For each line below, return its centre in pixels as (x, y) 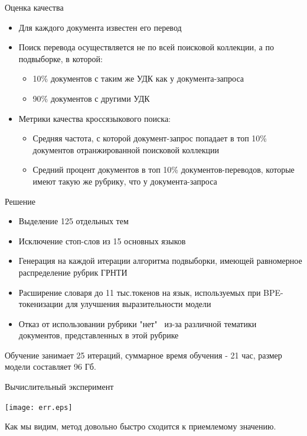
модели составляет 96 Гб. (50, 366)
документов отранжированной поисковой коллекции (126, 149)
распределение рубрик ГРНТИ (73, 272)
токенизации (41, 304)
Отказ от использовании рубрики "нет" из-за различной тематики (138, 323)
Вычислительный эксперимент (59, 387)
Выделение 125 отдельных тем (74, 221)
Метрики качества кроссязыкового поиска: (95, 118)
